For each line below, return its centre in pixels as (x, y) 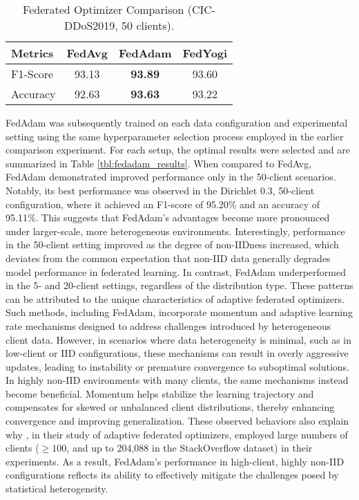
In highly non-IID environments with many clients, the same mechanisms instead (177, 380)
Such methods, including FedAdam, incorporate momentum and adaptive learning (179, 312)
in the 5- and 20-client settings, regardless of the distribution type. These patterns (179, 285)
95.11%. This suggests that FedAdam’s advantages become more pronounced (168, 217)
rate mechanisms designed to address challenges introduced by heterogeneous (168, 325)
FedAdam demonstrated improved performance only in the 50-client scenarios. (171, 177)
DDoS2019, (91, 25)
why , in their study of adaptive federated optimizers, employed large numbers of (177, 434)
